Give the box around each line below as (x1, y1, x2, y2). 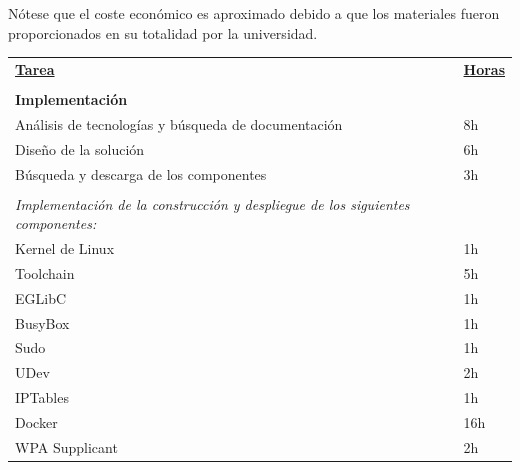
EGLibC (15, 287, 67, 308)
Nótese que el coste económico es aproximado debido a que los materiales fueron (8, 3, 500, 23)
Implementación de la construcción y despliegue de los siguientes (15, 193, 410, 214)
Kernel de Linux (15, 238, 115, 259)
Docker (15, 412, 58, 432)
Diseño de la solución (15, 138, 145, 159)
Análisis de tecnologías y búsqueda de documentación (15, 113, 343, 134)
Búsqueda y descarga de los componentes (15, 163, 267, 184)
